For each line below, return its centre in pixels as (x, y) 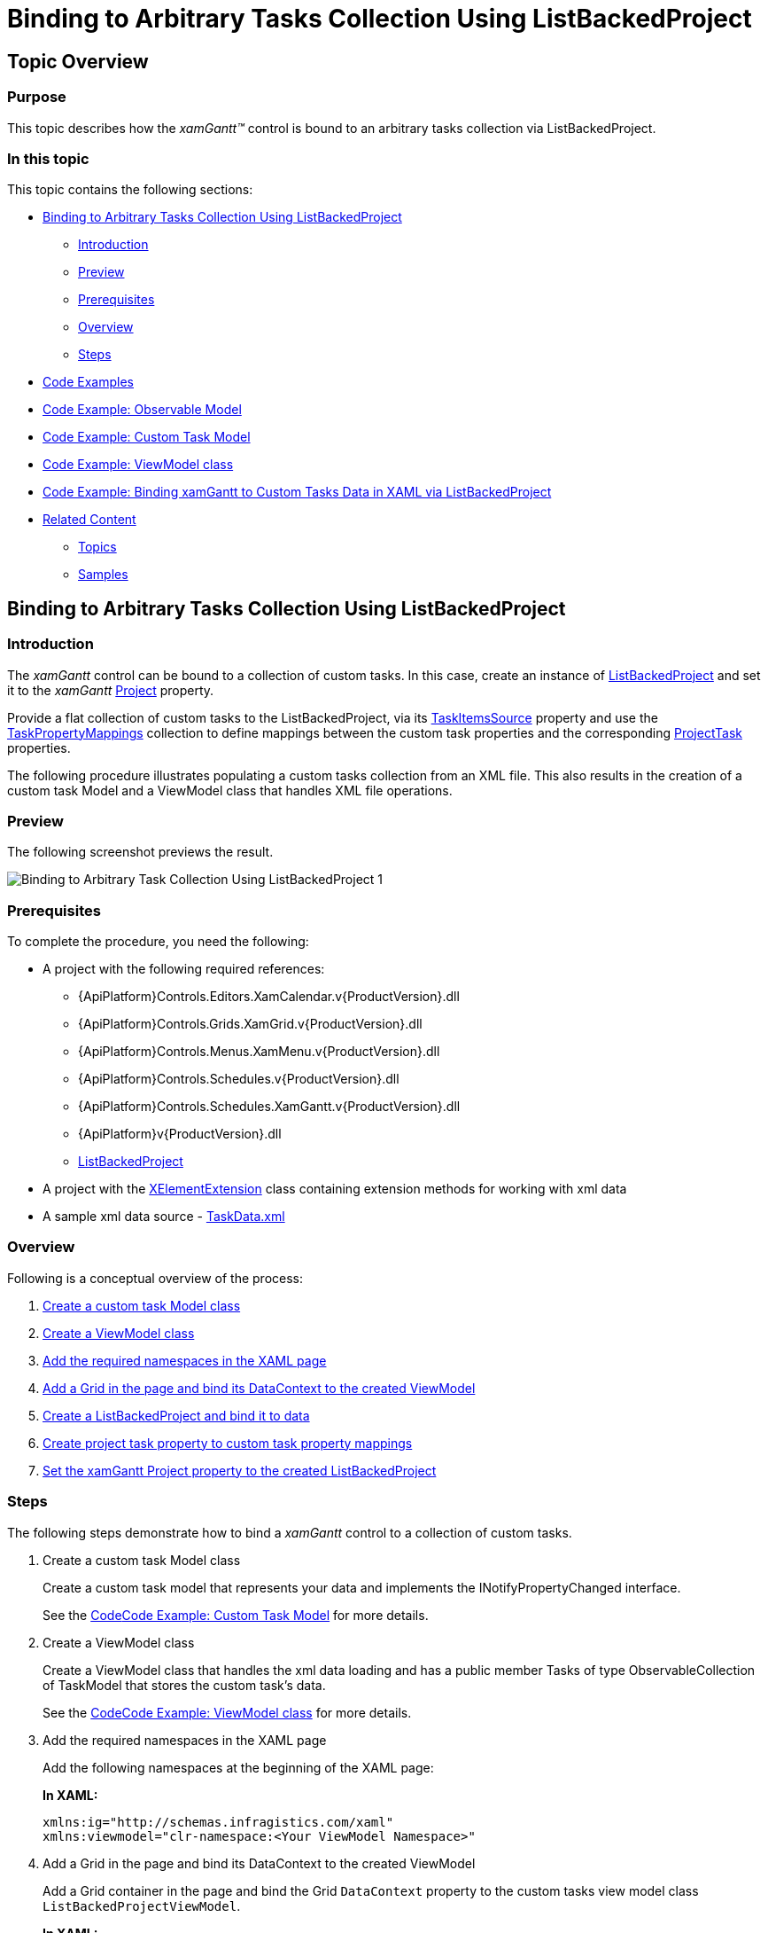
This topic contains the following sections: (130, 190)
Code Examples (88, 382)
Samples (103, 575)
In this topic (48, 158)
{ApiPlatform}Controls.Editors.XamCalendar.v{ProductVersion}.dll (269, 997)
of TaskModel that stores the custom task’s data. (184, 1685)
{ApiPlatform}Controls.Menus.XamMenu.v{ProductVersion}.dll (259, 1052)
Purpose (37, 97)
